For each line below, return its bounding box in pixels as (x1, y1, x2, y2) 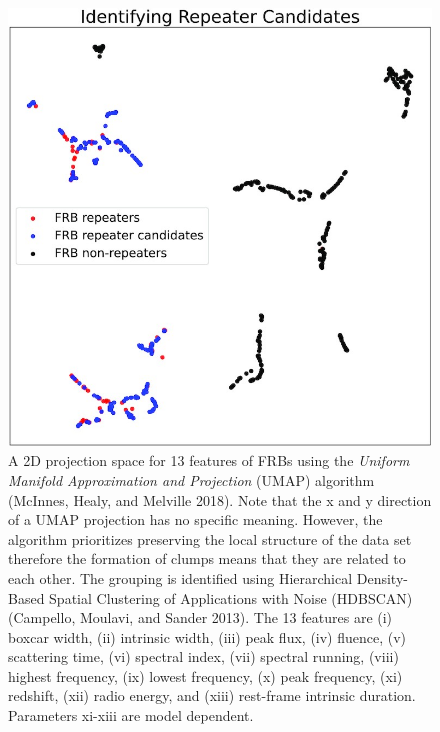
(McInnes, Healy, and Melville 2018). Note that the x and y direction (8, 489, 432, 510)
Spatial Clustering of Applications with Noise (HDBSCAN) (49, 587, 413, 608)
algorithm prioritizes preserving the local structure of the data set (8, 528, 412, 549)
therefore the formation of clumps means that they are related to (8, 548, 406, 569)
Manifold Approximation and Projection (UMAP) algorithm (8, 469, 375, 490)
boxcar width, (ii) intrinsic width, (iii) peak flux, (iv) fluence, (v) (8, 626, 407, 647)
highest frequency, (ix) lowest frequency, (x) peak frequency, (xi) (8, 665, 403, 686)
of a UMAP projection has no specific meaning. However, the (8, 509, 383, 530)
